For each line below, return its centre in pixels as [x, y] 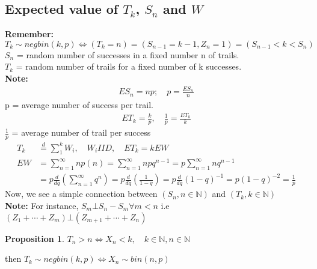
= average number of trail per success [81, 132]
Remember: [29, 34]
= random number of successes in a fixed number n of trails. [128, 54]
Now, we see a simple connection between [81, 194]
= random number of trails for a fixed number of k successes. [129, 66]
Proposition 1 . [35, 238]
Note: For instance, [42, 205]
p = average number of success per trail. [79, 105]
